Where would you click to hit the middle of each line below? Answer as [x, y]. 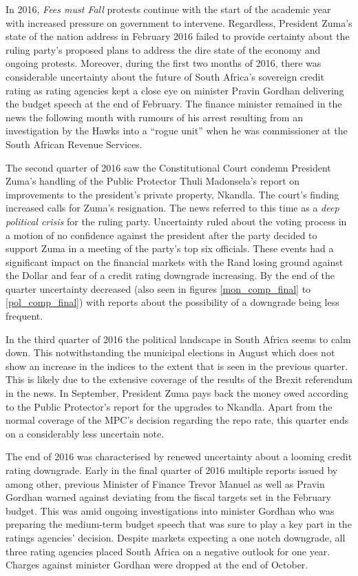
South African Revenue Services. [74, 144]
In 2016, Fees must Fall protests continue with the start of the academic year [168, 9]
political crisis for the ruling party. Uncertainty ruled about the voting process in [176, 221]
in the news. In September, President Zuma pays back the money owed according [177, 393]
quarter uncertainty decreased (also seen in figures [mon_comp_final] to [158, 288]
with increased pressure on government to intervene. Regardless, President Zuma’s [179, 22]
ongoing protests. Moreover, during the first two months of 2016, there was [164, 63]
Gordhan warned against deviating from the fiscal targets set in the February [168, 497]
